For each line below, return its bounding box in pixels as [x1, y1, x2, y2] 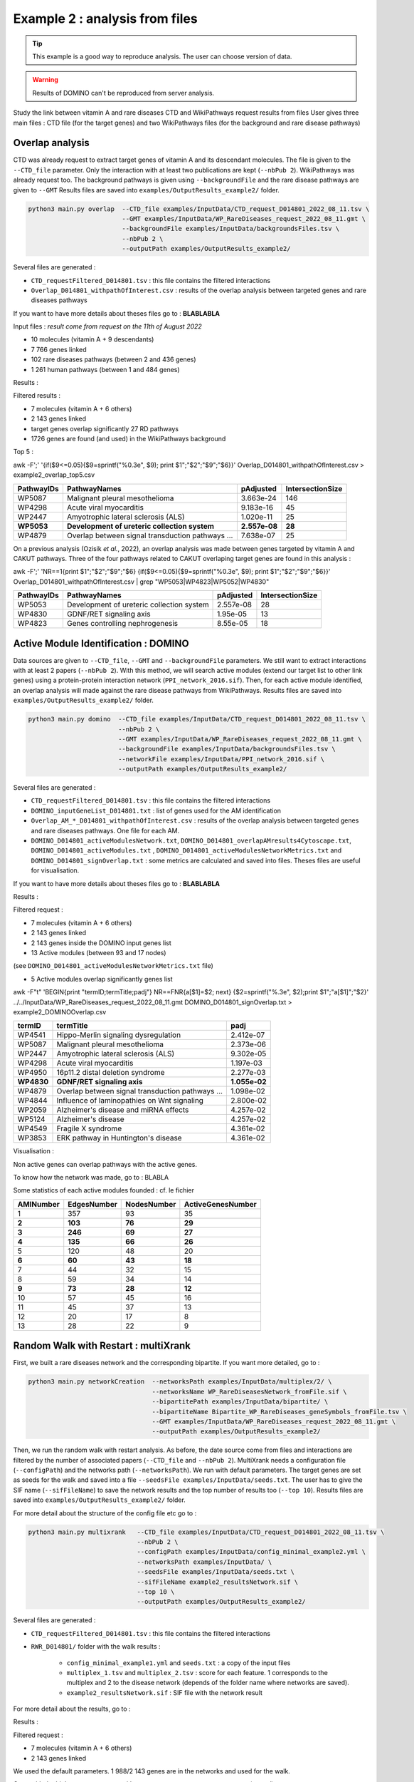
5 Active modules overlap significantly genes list [31, 974, 174, 983]
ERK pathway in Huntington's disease [56, 1133, 182, 1143]
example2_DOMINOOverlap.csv [13, 1007, 107, 1016]
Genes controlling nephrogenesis [66, 619, 179, 629]
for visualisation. [31, 866, 80, 875]
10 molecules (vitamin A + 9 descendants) [31, 335, 154, 344]
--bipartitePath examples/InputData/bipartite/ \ [152, 1398, 329, 1406]
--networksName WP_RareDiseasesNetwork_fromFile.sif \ [152, 1387, 348, 1396]
